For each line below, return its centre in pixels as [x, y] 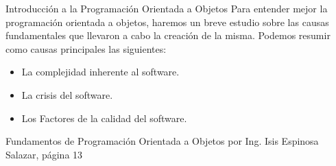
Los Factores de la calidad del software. [104, 118]
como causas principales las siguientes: [86, 48]
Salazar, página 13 [44, 154]
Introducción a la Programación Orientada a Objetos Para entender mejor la [167, 8]
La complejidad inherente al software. [100, 72]
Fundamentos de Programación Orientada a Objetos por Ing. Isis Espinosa [162, 141]
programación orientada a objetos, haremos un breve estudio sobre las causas [167, 22]
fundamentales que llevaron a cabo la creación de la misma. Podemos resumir [168, 35]
